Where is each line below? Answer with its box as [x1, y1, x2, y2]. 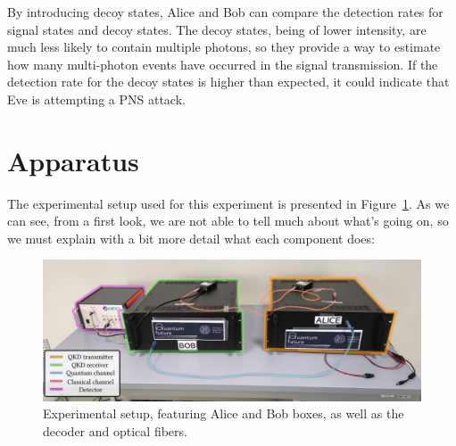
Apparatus [7, 142, 139, 178]
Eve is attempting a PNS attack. [7, 89, 186, 108]
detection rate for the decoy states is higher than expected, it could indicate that [7, 72, 450, 91]
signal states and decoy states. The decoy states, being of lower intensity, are [7, 20, 427, 38]
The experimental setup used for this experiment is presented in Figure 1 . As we [7, 194, 450, 212]
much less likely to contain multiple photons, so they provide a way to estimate [7, 37, 441, 56]
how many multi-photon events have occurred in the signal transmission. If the [7, 54, 438, 73]
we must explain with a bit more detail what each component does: [7, 228, 375, 247]
